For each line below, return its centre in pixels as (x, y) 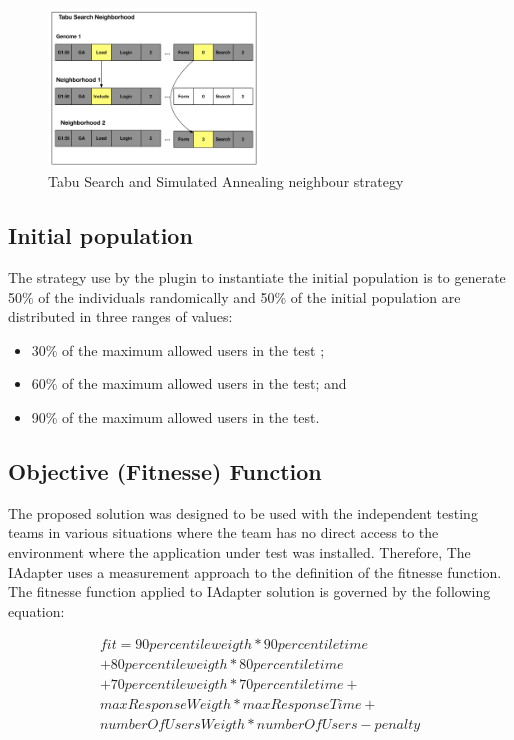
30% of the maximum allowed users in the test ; (178, 349)
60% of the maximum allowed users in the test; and (189, 383)
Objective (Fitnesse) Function (165, 470)
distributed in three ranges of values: (120, 316)
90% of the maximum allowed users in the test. (175, 416)
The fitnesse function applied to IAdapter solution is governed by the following (249, 591)
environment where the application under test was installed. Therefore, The (239, 551)
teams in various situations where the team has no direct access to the (223, 532)
